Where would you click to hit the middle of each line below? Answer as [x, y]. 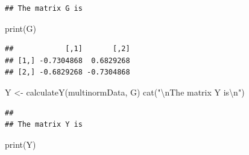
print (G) [20, 28]
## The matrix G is [44, 8]
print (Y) [20, 144]
